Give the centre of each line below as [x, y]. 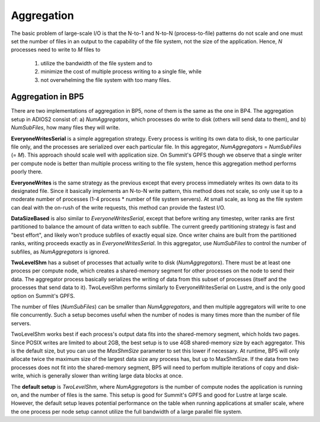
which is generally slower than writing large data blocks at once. [104, 376]
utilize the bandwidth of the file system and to [96, 63]
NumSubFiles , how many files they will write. [65, 128]
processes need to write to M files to [56, 50]
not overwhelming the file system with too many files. [106, 80]
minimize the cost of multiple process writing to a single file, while [121, 72]
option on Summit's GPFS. [43, 296]
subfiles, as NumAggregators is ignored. [60, 252]
